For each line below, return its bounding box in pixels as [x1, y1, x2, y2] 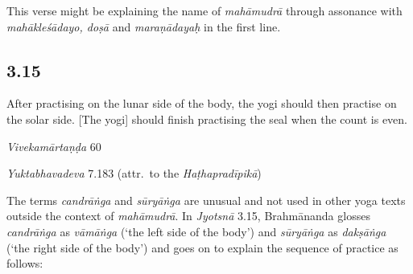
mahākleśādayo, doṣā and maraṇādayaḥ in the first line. [6, 18, 281, 35]
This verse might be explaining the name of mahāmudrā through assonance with [6, 2, 403, 18]
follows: [6, 255, 43, 272]
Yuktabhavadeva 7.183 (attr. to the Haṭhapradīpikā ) [6, 165, 262, 182]
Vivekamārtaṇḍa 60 [6, 137, 101, 154]
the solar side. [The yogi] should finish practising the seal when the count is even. [6, 110, 407, 127]
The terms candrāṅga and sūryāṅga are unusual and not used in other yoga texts [6, 191, 406, 208]
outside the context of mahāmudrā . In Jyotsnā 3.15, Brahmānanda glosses [6, 207, 370, 224]
